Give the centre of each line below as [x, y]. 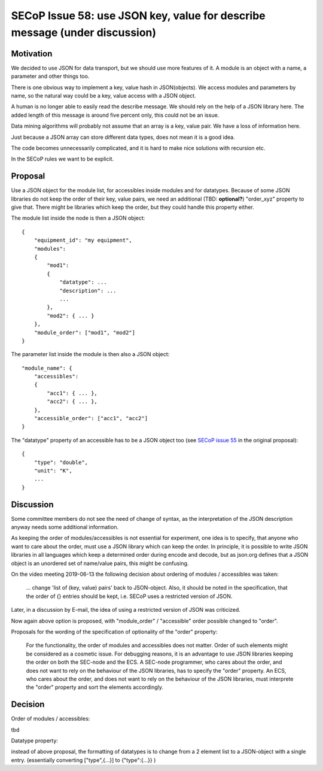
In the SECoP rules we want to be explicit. [62, 159]
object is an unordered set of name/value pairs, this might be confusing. [100, 563]
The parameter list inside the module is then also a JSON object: [90, 354]
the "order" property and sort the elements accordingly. [95, 687]
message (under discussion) [84, 32]
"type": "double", [61, 462]
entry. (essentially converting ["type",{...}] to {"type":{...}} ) [83, 760]
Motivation [32, 54]
